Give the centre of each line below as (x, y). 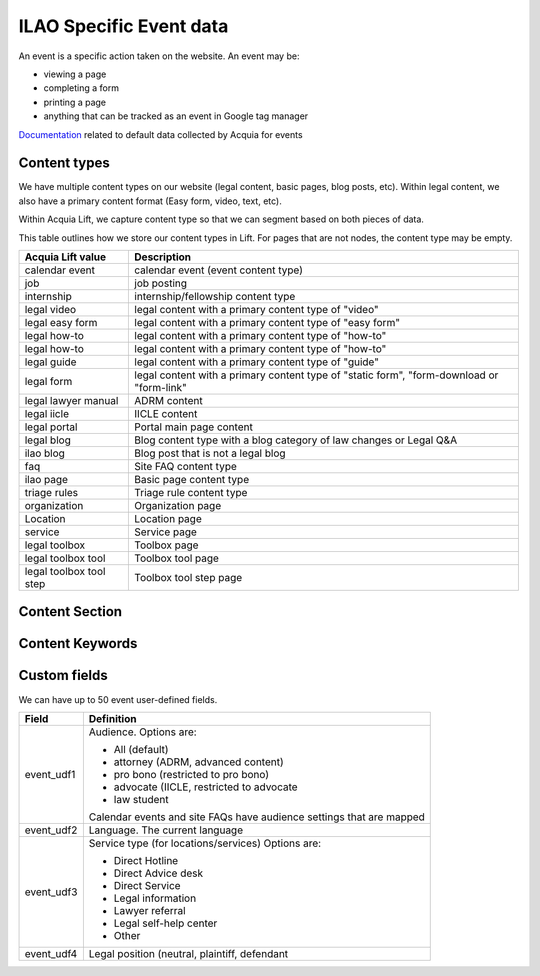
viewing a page (75, 74)
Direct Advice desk (158, 873)
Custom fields (63, 675)
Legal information (155, 898)
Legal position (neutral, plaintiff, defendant (188, 953)
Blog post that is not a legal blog (210, 453)
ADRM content (169, 400)
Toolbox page (166, 545)
